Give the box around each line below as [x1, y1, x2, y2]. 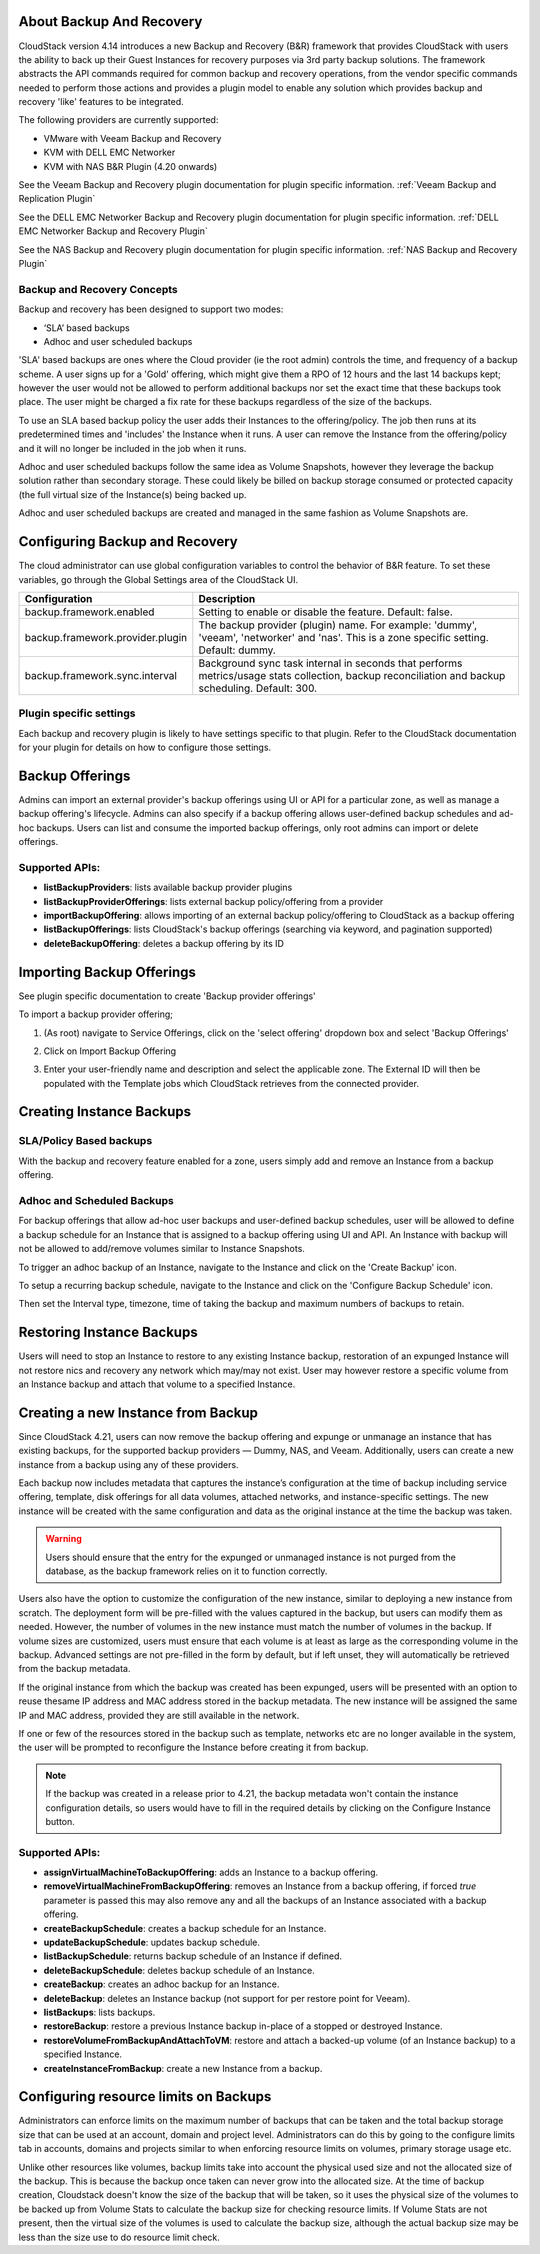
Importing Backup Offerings [18, 963, 197, 980]
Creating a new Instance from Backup [18, 1404, 259, 1421]
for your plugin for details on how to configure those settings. [18, 741, 272, 754]
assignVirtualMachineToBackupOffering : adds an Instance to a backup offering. [43, 1866, 379, 1879]
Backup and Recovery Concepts [18, 282, 179, 296]
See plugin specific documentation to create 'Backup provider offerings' [18, 990, 317, 1002]
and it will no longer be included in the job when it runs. [18, 442, 247, 454]
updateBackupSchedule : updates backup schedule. [43, 1936, 260, 1948]
